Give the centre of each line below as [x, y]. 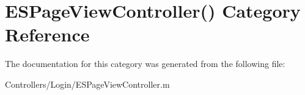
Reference [47, 34]
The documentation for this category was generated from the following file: [145, 64]
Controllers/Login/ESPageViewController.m [87, 84]
